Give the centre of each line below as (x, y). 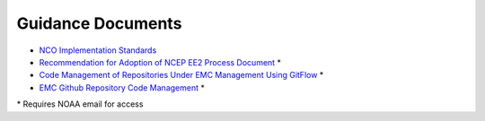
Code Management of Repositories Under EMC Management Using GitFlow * (181, 75)
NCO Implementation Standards (98, 50)
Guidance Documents (99, 23)
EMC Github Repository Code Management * (122, 87)
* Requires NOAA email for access (80, 104)
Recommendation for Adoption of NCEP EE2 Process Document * (160, 62)
